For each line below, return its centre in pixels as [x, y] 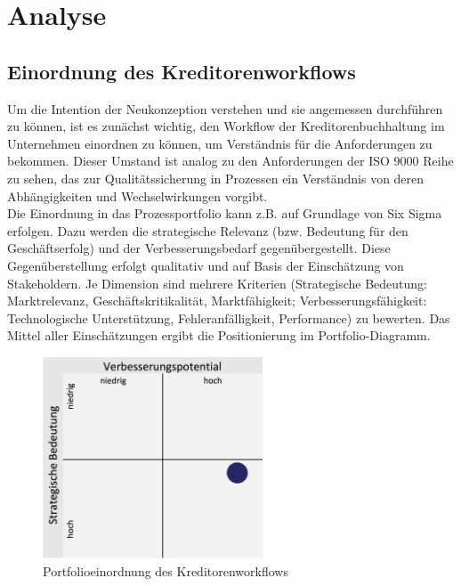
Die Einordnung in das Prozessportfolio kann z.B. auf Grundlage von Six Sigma [225, 213]
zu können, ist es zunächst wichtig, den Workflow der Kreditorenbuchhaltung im [226, 126]
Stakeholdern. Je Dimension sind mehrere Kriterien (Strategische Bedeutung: [218, 283]
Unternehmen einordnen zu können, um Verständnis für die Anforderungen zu [220, 143]
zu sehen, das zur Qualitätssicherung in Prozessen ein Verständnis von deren [216, 178]
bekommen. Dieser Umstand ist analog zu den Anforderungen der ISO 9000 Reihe [230, 161]
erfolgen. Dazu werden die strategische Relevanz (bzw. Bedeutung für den [208, 230]
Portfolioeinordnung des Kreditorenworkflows [166, 571]
